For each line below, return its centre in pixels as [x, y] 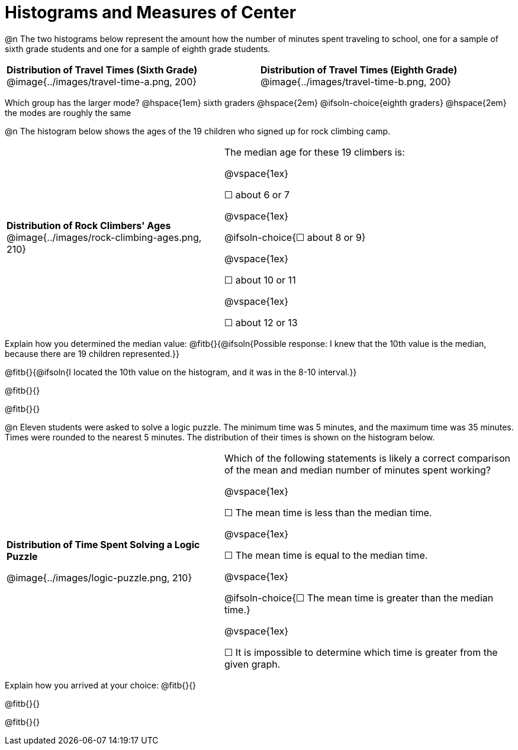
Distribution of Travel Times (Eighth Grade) [359, 70]
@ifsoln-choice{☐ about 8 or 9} [295, 237]
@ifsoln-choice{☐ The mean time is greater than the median [359, 598]
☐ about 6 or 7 [257, 194]
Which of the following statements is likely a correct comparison [367, 458]
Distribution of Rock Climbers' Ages [89, 225]
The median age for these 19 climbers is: [314, 152]
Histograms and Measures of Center [151, 12]
